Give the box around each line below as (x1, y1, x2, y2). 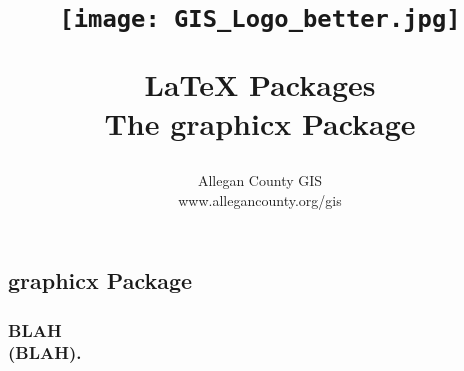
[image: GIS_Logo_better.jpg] (59, 5, 461, 34)
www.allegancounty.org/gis (178, 189, 342, 210)
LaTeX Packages (144, 63, 376, 104)
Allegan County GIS (197, 170, 323, 191)
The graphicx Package (104, 102, 416, 143)
